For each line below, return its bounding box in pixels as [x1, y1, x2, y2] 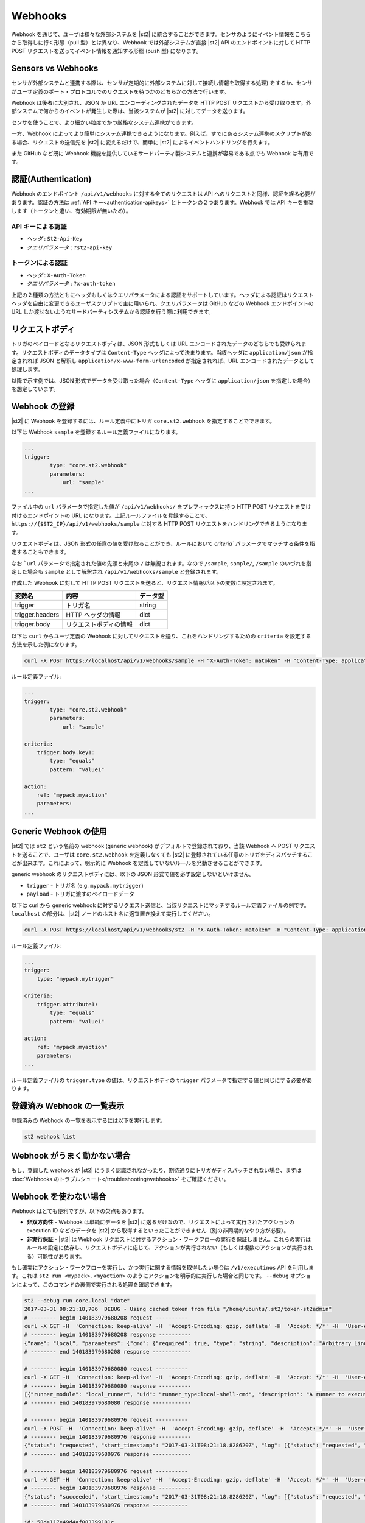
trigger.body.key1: [36, 749, 96, 755]
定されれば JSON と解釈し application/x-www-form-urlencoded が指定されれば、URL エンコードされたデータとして [11, 357, 315, 364]
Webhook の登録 [11, 401, 75, 411]
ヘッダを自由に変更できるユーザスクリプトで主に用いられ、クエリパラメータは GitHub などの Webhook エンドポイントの [11, 299, 315, 307]
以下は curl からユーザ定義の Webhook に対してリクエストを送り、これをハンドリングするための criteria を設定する [11, 632, 311, 640]
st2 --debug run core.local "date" [24, 1297, 130, 1304]
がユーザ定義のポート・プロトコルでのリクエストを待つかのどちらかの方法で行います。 [11, 88, 229, 95]
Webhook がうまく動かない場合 [11, 1151, 131, 1161]
